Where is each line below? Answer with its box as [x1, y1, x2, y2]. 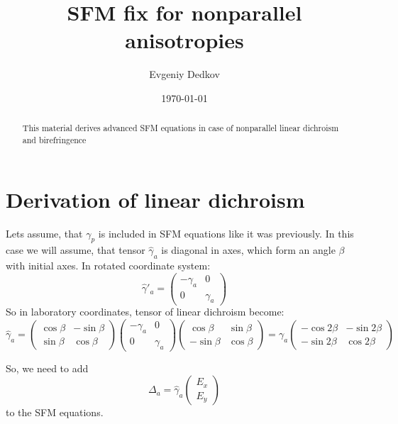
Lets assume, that [6, 225, 83, 240]
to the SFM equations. [6, 405, 104, 420]
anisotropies [125, 26, 244, 55]
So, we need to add [6, 360, 89, 375]
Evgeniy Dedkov [149, 67, 220, 82]
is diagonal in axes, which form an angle [161, 242, 336, 257]
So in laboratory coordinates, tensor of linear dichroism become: [6, 304, 284, 319]
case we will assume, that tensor [6, 242, 145, 257]
